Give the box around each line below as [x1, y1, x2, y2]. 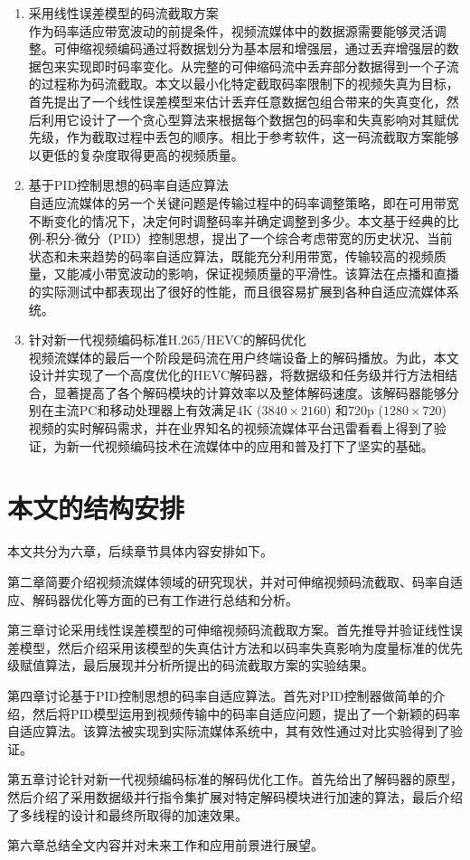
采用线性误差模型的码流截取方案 [28, 4, 219, 22]
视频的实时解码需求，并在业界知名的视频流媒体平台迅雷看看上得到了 [28, 419, 434, 438]
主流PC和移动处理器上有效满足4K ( [53, 401, 262, 420]
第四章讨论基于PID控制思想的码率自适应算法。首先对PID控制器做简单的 [7, 685, 433, 704]
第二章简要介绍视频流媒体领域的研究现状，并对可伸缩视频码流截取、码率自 [7, 572, 450, 591]
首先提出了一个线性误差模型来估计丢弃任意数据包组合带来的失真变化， [28, 91, 446, 110]
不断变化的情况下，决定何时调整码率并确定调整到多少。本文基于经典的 [28, 211, 446, 230]
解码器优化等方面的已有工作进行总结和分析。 [32, 590, 298, 609]
